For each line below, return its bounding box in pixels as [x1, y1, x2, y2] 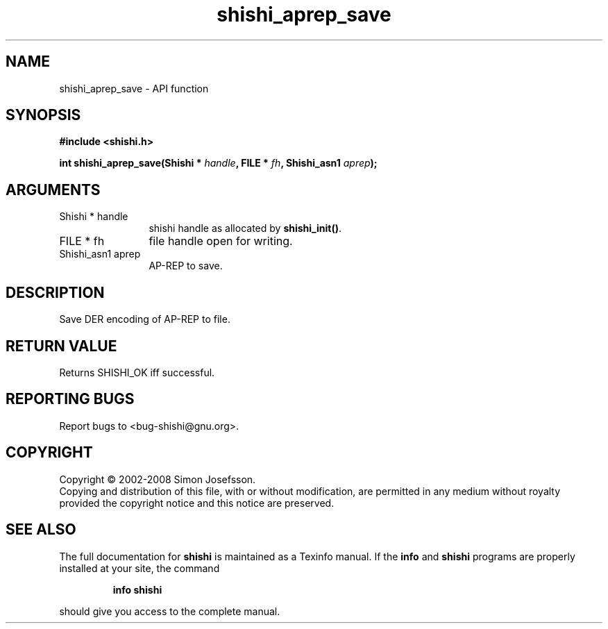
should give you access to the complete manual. [59, 605, 280, 617]
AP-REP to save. [149, 260, 223, 272]
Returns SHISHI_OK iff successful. [59, 366, 215, 378]
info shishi [112, 583, 162, 596]
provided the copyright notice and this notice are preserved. [59, 496, 335, 509]
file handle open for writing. [149, 234, 293, 249]
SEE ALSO [6, 521, 76, 539]
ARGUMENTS [6, 181, 101, 199]
